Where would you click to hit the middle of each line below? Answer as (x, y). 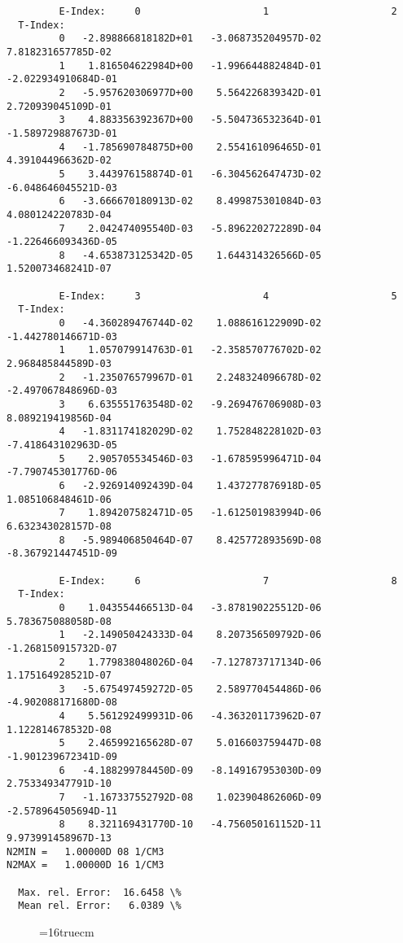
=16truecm (67, 931)
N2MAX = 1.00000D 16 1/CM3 (85, 865)
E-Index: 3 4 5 (228, 296)
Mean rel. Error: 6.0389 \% (100, 906)
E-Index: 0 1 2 (228, 11)
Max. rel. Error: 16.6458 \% (100, 892)
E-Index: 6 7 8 (228, 581)
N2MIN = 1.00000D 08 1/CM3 (85, 851)
